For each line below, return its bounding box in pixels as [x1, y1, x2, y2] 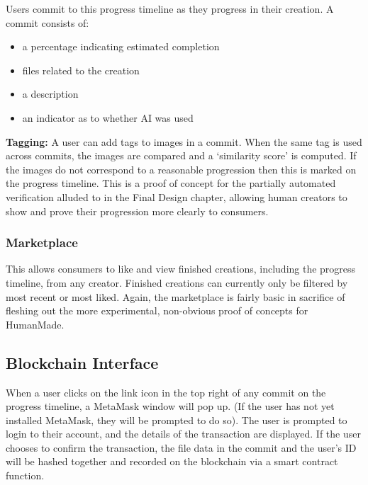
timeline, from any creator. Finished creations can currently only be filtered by [6, 275, 348, 290]
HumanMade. [6, 316, 65, 331]
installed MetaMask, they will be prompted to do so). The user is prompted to [6, 412, 347, 427]
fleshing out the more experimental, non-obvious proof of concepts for [6, 303, 308, 318]
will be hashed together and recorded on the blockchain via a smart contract [6, 454, 338, 469]
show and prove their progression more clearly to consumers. [6, 203, 269, 218]
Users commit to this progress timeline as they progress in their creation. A [6, 1, 334, 16]
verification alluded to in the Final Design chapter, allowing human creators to [6, 189, 347, 204]
